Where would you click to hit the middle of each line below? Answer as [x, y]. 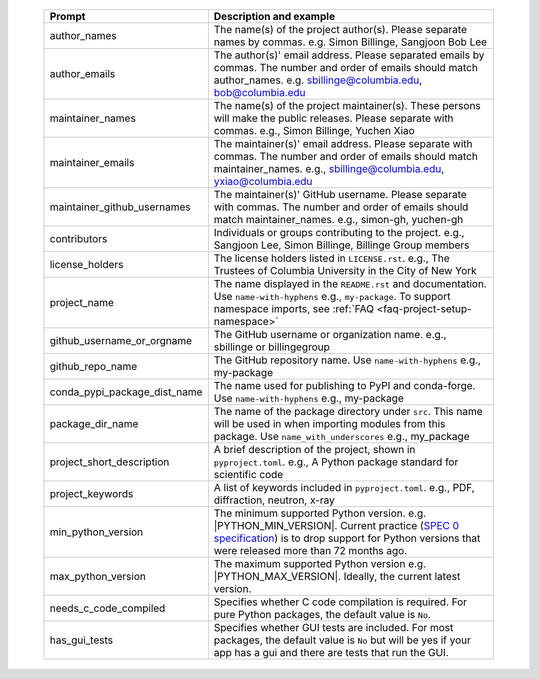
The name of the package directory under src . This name [348, 411]
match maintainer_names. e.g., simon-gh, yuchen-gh [338, 219]
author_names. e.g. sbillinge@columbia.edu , [318, 80]
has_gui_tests [81, 640]
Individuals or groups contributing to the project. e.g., [339, 232]
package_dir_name [94, 423]
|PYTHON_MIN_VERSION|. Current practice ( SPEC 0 [336, 525]
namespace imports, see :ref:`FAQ [294, 308]
